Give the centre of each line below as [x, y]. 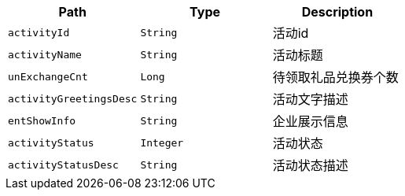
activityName [45, 54]
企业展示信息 [310, 121]
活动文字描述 [310, 99]
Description [337, 12]
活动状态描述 [310, 165]
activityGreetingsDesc [73, 98]
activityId [39, 32]
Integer [162, 142]
